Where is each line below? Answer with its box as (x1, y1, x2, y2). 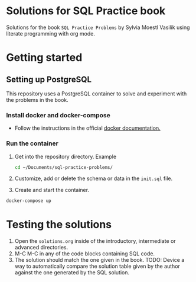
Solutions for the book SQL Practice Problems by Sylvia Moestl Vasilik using (6, 24, 190, 31)
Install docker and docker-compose (6, 111, 110, 119)
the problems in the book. (6, 96, 69, 103)
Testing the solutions (6, 218, 112, 232)
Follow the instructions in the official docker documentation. (14, 124, 161, 132)
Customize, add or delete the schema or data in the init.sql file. (14, 175, 173, 182)
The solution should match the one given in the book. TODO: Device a (14, 257, 185, 264)
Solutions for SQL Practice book (6, 4, 166, 18)
